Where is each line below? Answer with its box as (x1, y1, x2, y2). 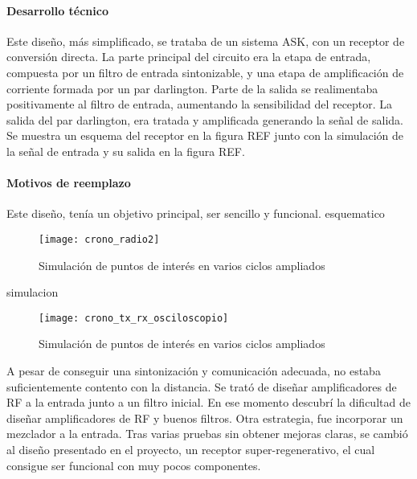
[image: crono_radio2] (39, 233, 160, 245)
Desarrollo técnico (6, 2, 108, 18)
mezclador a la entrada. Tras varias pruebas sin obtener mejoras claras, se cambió (6, 425, 408, 442)
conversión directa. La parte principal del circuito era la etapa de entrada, (6, 48, 371, 65)
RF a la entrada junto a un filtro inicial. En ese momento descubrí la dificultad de (6, 394, 411, 411)
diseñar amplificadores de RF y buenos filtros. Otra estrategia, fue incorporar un (6, 409, 403, 426)
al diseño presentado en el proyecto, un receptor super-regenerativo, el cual (6, 441, 375, 457)
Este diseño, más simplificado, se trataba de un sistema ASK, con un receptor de (6, 32, 405, 49)
